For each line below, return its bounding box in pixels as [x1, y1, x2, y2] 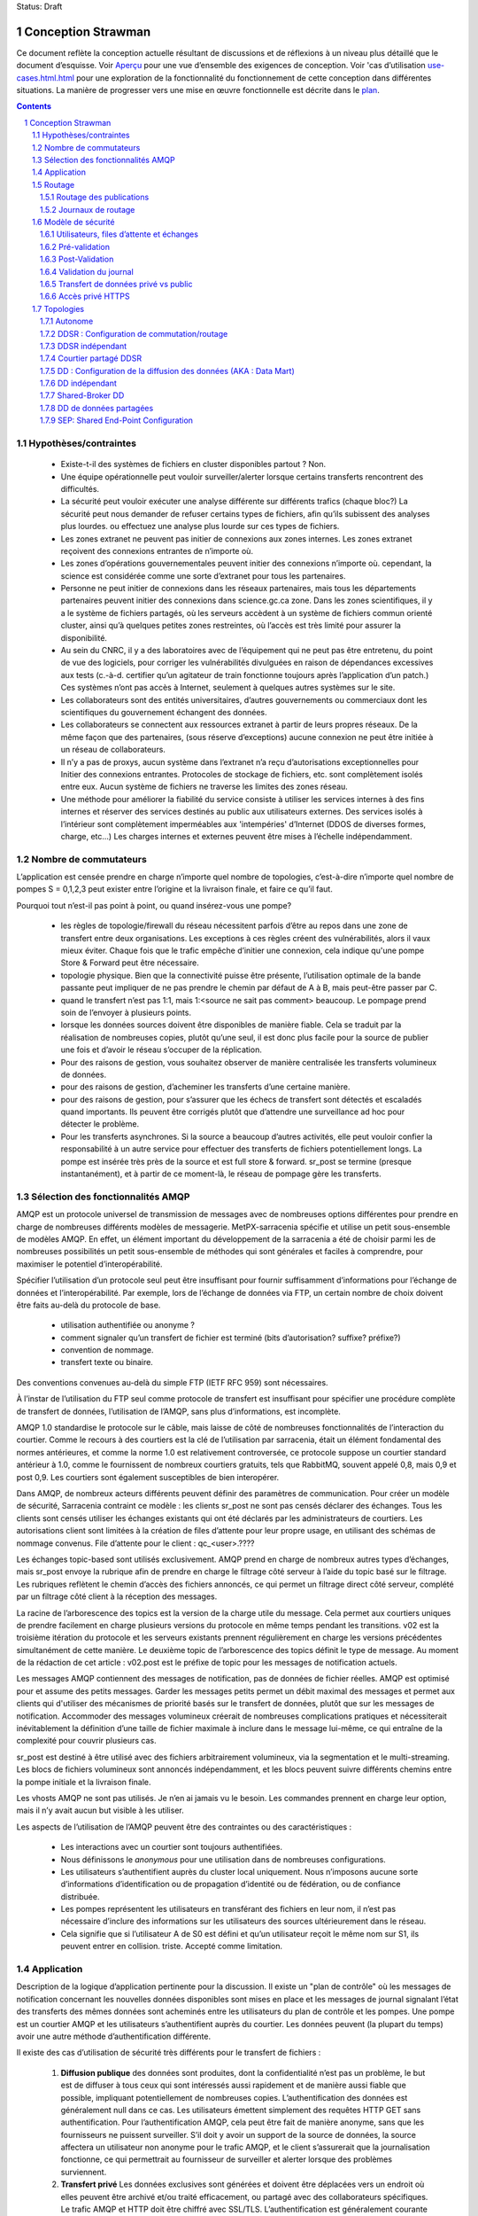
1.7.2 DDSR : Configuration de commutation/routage [40, 328, 228, 339]
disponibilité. [60, 632, 108, 643]
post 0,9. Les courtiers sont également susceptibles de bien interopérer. [16, 1471, 280, 1482]
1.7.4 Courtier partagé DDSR [40, 353, 142, 363]
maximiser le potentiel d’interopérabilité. [16, 1259, 163, 1269]
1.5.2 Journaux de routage [40, 204, 135, 215]
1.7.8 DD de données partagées [40, 402, 154, 413]
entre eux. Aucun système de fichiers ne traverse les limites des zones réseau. [60, 781, 349, 792]
